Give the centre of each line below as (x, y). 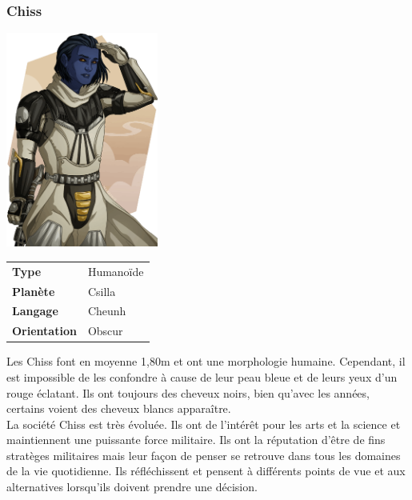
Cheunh (107, 311)
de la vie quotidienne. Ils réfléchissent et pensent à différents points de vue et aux (206, 471)
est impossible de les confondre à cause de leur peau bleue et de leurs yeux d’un (202, 376)
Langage (35, 311)
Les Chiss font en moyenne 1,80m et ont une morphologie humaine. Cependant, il (206, 361)
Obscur (105, 331)
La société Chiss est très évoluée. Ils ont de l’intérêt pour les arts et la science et (204, 424)
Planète (34, 291)
